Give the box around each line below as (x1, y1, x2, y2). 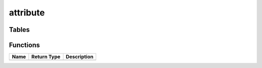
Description (65, 54, 94, 60)
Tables (9, 26, 30, 34)
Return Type (31, 54, 61, 60)
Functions (9, 41, 40, 49)
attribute (9, 7, 45, 18)
